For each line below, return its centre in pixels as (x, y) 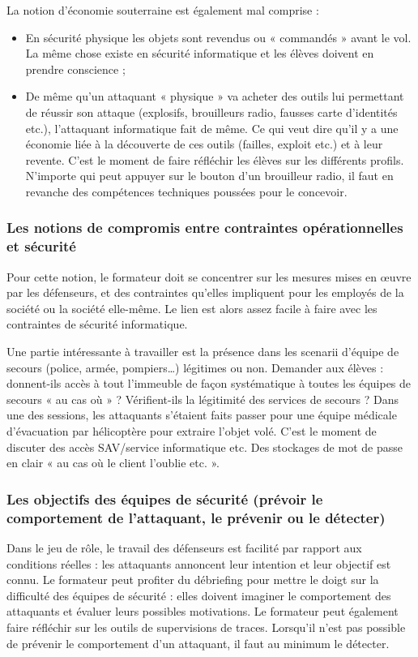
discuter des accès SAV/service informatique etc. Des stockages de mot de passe (205, 447)
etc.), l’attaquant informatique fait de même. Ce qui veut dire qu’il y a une (212, 128)
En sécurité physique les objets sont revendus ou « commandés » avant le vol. (218, 37)
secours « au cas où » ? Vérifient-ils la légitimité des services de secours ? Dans (203, 399)
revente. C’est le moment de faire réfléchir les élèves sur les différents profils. (215, 159)
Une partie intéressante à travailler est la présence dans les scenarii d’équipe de (203, 352)
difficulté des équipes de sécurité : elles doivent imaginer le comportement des (199, 595)
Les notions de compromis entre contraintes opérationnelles (205, 228)
